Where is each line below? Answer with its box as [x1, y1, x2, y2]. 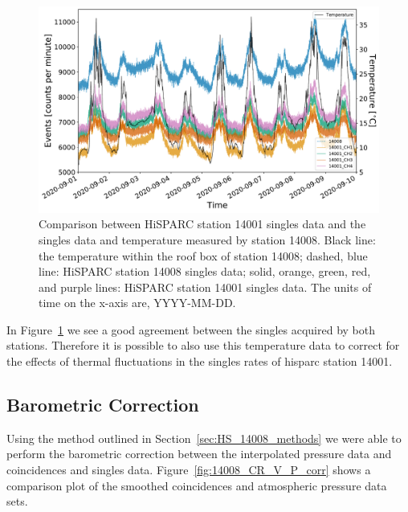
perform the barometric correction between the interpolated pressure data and [6, 445, 392, 462]
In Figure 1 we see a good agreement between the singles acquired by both [6, 321, 375, 338]
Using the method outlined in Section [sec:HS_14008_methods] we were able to [6, 429, 402, 446]
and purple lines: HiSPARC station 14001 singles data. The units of [39, 278, 372, 295]
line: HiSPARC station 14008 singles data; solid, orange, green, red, [39, 263, 371, 280]
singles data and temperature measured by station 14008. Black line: [39, 231, 376, 248]
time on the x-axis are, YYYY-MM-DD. [39, 294, 236, 311]
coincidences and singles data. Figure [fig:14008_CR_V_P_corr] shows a [6, 461, 371, 478]
